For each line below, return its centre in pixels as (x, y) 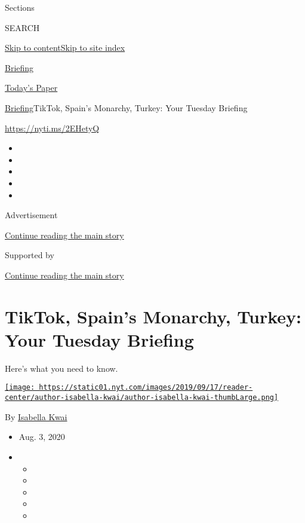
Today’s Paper (31, 88)
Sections (20, 7)
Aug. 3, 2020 (42, 437)
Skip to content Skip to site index (65, 48)
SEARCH (22, 27)
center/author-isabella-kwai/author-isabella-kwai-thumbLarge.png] (142, 398)
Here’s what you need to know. (61, 368)
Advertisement (31, 215)
